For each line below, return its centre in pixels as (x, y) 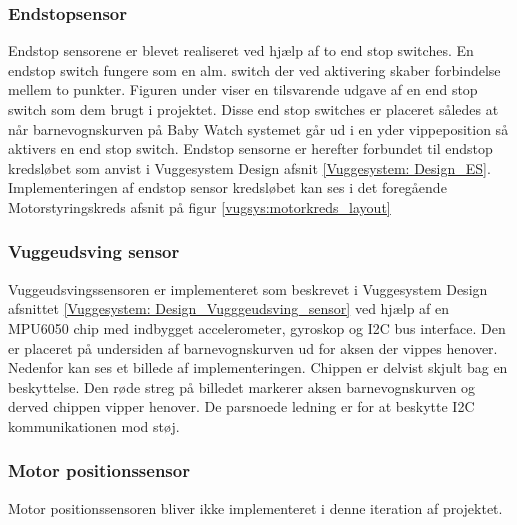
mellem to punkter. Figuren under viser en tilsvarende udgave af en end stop (243, 89)
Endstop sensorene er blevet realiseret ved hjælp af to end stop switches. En (241, 50)
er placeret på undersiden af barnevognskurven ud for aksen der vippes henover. (253, 347)
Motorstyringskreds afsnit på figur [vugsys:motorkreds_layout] (199, 206)
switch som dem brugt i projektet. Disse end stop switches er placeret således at (253, 109)
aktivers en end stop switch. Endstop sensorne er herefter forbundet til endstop (250, 148)
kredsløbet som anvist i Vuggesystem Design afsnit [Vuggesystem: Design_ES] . (249, 167)
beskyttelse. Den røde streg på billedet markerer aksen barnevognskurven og (242, 386)
